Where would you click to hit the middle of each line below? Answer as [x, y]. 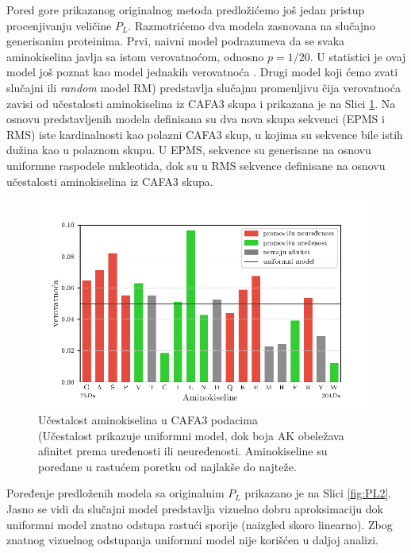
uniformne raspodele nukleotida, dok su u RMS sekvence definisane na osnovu [196, 165]
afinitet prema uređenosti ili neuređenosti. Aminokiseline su [183, 451]
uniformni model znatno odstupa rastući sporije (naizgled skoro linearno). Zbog [200, 524]
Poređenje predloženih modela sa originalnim [115, 493]
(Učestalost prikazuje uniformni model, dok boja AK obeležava [191, 435]
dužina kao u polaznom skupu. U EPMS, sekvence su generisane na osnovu [189, 150]
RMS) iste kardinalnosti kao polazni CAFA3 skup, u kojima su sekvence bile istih [205, 134]
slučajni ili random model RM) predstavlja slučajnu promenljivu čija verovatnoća [204, 87]
